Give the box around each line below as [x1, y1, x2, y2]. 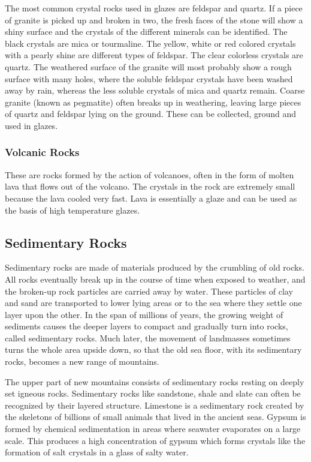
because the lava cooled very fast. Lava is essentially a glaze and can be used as [5, 191, 297, 204]
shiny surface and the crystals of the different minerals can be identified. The [5, 25, 288, 38]
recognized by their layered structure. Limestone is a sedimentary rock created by [5, 398, 304, 411]
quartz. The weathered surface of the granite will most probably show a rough [5, 60, 292, 73]
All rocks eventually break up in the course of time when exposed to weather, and [5, 272, 306, 285]
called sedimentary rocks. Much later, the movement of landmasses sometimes [5, 331, 291, 344]
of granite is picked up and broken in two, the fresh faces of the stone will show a [5, 13, 303, 26]
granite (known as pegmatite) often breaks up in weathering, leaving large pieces [5, 95, 301, 108]
